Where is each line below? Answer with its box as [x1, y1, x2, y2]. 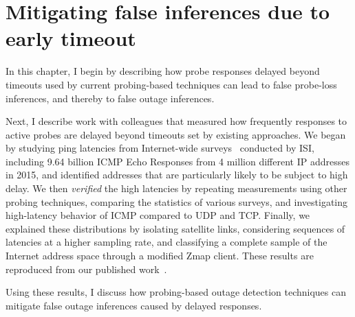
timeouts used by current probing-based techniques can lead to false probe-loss [6, 77, 337, 91]
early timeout [6, 24, 136, 52]
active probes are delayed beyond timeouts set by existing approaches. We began [6, 127, 346, 141]
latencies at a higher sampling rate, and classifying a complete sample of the [6, 235, 327, 249]
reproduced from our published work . [6, 261, 167, 276]
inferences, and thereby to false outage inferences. [6, 91, 215, 105]
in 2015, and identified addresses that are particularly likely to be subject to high [6, 167, 348, 182]
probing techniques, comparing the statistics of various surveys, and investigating [6, 194, 348, 209]
